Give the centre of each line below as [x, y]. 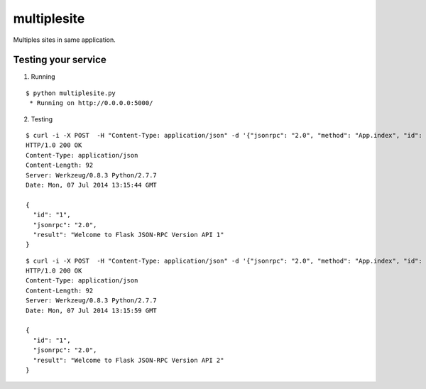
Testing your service [60, 60]
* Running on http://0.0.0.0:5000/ [91, 103]
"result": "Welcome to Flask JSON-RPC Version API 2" [129, 360]
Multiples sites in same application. [65, 40]
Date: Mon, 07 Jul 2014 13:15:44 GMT [92, 185]
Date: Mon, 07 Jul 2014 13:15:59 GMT [92, 310]
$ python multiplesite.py [71, 93]
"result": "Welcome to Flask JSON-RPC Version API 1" [129, 235]
